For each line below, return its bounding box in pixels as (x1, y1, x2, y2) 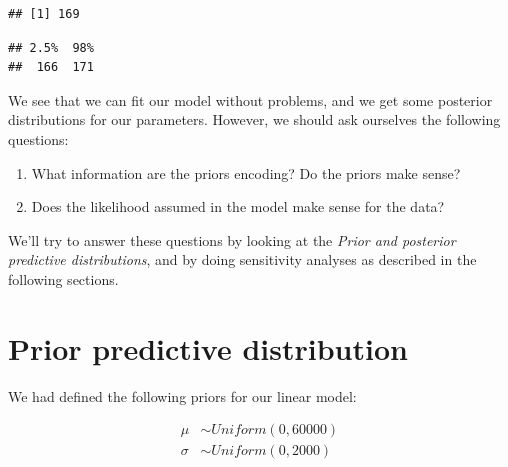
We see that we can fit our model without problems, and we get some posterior (8, 89, 493, 110)
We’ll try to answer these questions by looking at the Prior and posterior (8, 229, 456, 250)
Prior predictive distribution (8, 327, 408, 368)
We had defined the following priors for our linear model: (8, 385, 357, 406)
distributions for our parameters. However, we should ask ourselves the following (8, 109, 501, 130)
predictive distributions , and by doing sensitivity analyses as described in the (8, 249, 477, 270)
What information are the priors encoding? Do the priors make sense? (31, 162, 461, 183)
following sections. (8, 268, 119, 289)
